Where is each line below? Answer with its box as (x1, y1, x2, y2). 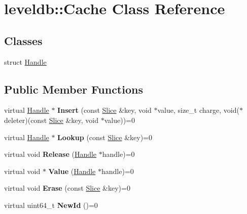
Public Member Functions (4, 81, 143, 97)
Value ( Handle (48, 165, 96, 176)
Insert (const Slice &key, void (57, 105, 152, 115)
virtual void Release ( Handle (4, 149, 97, 159)
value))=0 (104, 114, 135, 125)
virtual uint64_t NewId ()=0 (4, 199, 98, 210)
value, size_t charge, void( (157, 105, 239, 115)
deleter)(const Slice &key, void (4, 114, 99, 125)
